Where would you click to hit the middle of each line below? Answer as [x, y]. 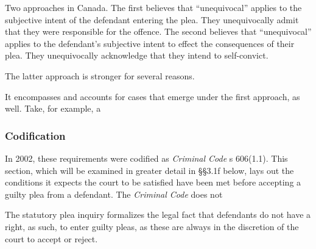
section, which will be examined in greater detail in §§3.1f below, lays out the [149, 170]
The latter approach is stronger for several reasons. [100, 75]
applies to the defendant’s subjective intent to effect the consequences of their [150, 43]
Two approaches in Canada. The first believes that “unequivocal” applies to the [153, 7]
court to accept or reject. [51, 238]
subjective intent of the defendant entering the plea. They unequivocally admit [152, 19]
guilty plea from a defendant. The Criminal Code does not [114, 194]
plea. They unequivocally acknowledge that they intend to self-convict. [137, 55]
